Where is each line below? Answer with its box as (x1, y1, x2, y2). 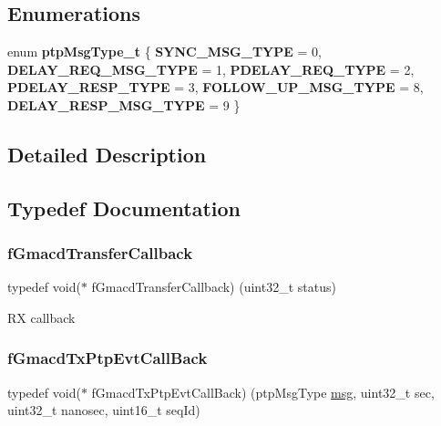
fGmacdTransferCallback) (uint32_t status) (91, 277, 336, 296)
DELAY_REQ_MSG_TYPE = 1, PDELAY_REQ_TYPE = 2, (7, 59, 415, 78)
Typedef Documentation (7, 193, 241, 222)
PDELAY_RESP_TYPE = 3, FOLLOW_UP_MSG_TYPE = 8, (7, 78, 424, 97)
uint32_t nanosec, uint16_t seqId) (7, 400, 200, 420)
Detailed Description (7, 140, 207, 168)
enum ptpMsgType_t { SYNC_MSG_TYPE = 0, (7, 42, 322, 61)
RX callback (7, 307, 76, 327)
